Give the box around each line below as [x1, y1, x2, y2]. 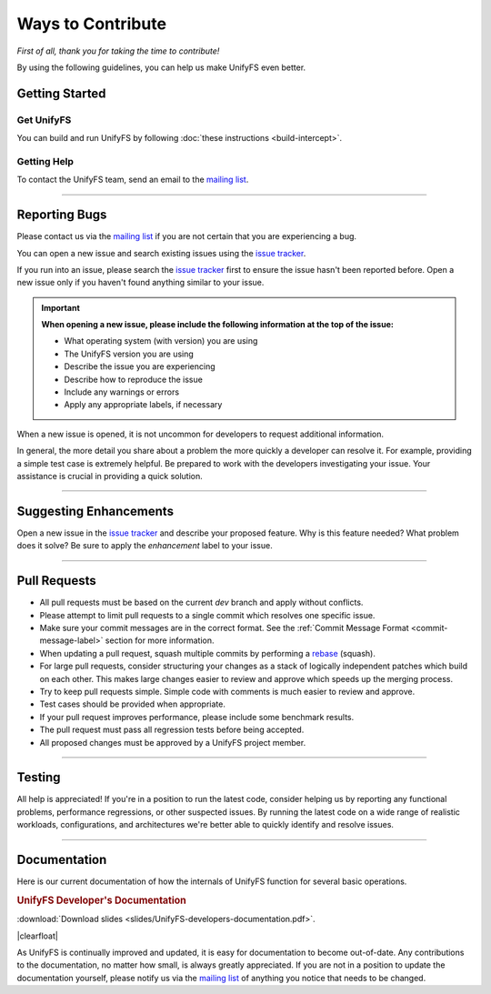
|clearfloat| [16, 930, 58, 941]
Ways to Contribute [16, 14, 167, 34]
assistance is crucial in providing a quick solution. [16, 471, 204, 481]
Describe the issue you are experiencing [64, 361, 215, 372]
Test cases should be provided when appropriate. [39, 698, 226, 709]
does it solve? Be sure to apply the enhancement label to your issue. [16, 540, 273, 551]
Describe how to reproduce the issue [64, 374, 204, 385]
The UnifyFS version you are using [64, 348, 195, 359]
